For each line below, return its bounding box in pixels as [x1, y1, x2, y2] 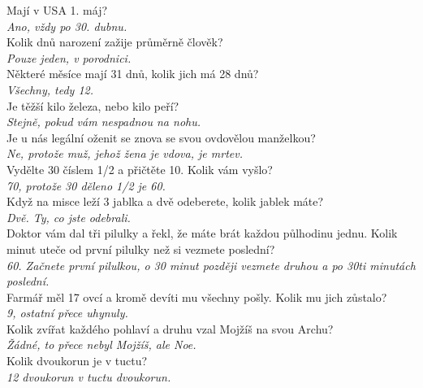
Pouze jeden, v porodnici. [6, 49, 132, 66]
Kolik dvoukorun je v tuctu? [6, 352, 148, 369]
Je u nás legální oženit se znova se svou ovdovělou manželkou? [6, 129, 316, 146]
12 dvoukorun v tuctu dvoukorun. [6, 368, 171, 385]
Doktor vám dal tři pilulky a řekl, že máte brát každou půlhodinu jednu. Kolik [6, 225, 398, 242]
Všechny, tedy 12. [6, 81, 94, 98]
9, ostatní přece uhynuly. [6, 304, 128, 321]
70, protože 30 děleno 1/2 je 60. [6, 177, 166, 194]
